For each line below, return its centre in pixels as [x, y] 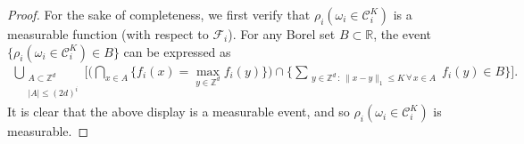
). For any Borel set [282, 34]
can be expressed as [177, 51]
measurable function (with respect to [108, 34]
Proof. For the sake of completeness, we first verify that [159, 14]
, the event [403, 34]
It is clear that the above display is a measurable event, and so [179, 112]
